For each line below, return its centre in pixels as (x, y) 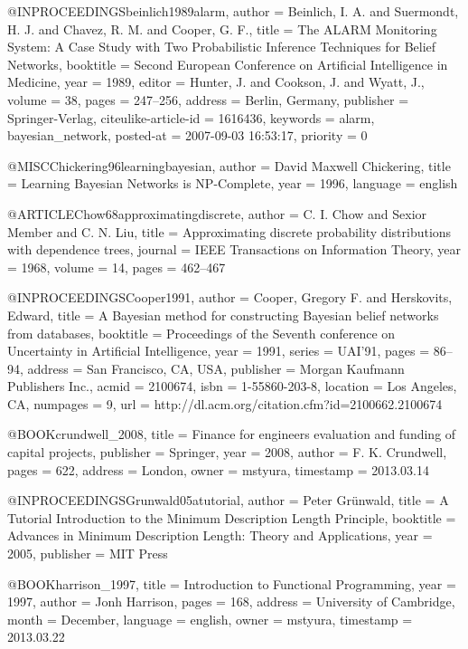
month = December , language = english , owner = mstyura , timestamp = (210, 619)
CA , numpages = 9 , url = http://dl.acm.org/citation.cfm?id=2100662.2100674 (225, 403)
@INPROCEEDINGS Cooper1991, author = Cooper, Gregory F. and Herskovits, (230, 297)
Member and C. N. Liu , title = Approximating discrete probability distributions (229, 231)
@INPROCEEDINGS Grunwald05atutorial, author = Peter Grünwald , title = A (228, 500)
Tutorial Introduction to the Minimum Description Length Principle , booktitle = (232, 517)
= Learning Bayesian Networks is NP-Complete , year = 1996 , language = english (233, 183)
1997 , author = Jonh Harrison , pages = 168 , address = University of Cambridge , (231, 601)
